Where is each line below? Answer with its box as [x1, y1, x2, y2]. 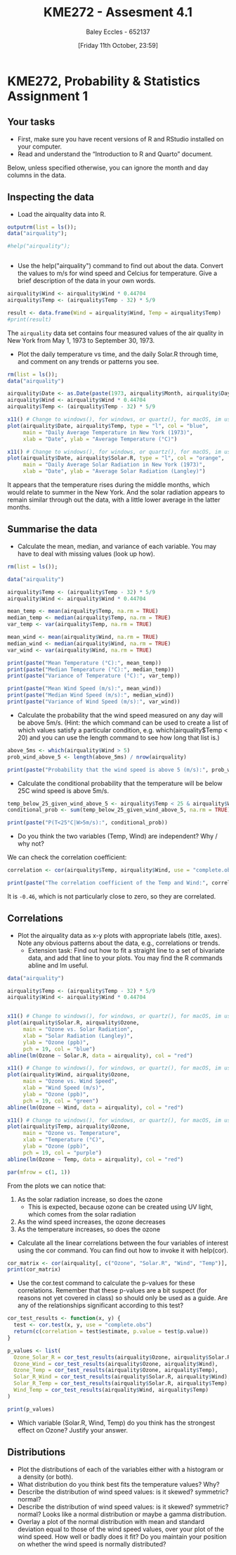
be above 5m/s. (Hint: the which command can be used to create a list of [17, 718, 229, 727]
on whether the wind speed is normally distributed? [17, 1540, 166, 1548]
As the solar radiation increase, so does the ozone [17, 1195, 163, 1203]
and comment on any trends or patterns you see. [17, 357, 159, 366]
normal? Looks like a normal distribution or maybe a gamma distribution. [17, 1510, 227, 1518]
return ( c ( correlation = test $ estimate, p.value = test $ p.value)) [13, 1328, 209, 1335]
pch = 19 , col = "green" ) [22, 1097, 99, 1105]
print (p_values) [7, 1405, 55, 1413]
